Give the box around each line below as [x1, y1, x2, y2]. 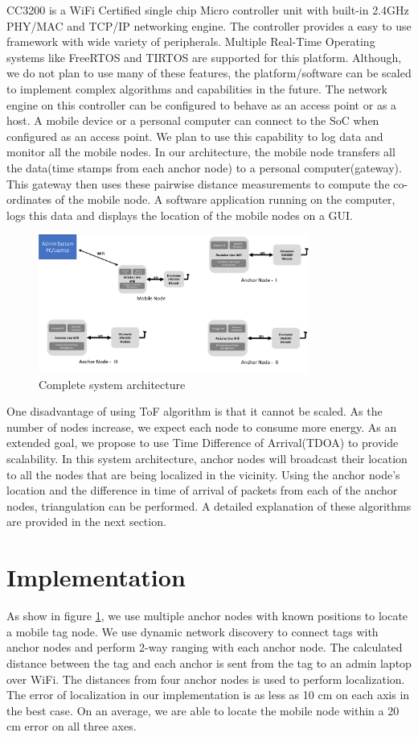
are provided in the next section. [6, 513, 166, 530]
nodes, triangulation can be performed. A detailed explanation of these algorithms [6, 497, 412, 514]
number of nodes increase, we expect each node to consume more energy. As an [6, 418, 397, 435]
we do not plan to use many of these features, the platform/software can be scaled [6, 64, 412, 81]
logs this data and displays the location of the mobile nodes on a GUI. [6, 206, 353, 223]
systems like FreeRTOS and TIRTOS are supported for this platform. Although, [6, 48, 402, 65]
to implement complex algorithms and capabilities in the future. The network [6, 80, 387, 97]
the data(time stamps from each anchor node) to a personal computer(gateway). [6, 159, 402, 176]
